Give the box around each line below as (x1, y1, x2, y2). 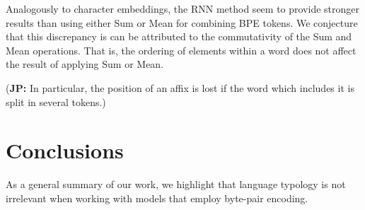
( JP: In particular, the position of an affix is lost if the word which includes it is (6, 80, 354, 95)
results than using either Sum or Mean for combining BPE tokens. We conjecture (6, 15, 358, 30)
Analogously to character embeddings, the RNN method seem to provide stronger (6, 1, 360, 16)
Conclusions (6, 136, 124, 165)
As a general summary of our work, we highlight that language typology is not (6, 177, 346, 192)
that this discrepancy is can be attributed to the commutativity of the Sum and (6, 29, 352, 44)
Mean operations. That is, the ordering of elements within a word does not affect (6, 42, 357, 57)
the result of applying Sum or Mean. (6, 57, 164, 71)
